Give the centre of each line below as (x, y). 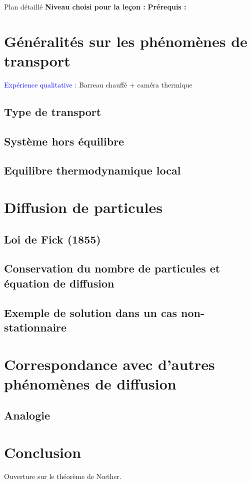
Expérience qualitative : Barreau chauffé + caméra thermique (98, 84)
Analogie (27, 415)
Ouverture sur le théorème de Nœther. (63, 476)
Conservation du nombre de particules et (112, 268)
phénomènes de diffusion (90, 383)
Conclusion (43, 452)
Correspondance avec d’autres (109, 364)
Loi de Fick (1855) (52, 239)
